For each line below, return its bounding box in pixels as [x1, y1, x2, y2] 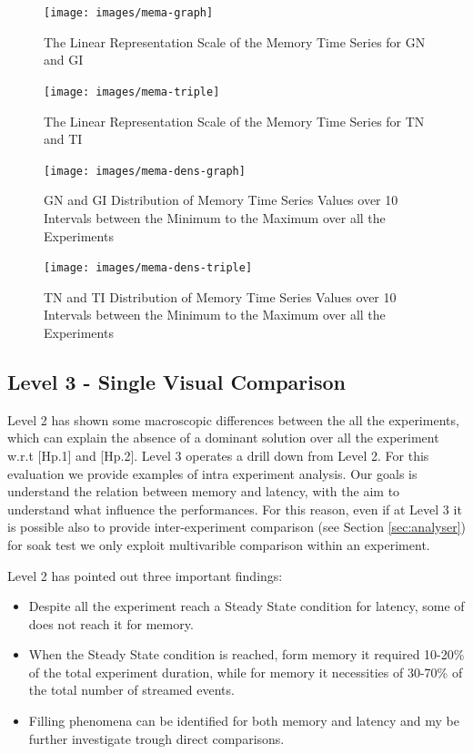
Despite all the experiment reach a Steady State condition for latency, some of [28, 596, 465, 616]
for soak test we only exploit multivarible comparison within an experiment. [7, 535, 430, 554]
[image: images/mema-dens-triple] [44, 261, 253, 275]
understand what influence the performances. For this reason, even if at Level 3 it [7, 499, 462, 518]
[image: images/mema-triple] [44, 85, 220, 98]
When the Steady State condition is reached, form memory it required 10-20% [28, 645, 465, 664]
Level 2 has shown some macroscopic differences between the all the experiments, [7, 410, 459, 429]
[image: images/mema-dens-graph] [44, 164, 246, 178]
